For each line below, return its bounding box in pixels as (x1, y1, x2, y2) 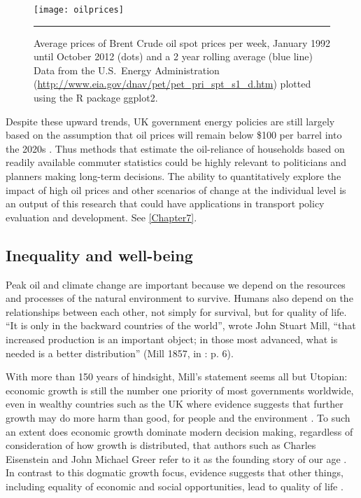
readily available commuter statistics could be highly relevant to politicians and (6, 155, 346, 170)
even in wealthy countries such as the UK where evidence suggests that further (6, 396, 344, 411)
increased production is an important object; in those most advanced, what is (6, 331, 338, 346)
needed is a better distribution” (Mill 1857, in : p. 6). (6, 345, 234, 360)
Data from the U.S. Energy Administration (34, 62, 220, 77)
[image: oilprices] (34, 5, 124, 15)
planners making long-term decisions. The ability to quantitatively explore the (6, 169, 341, 183)
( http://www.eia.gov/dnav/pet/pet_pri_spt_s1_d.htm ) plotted (34, 76, 311, 91)
